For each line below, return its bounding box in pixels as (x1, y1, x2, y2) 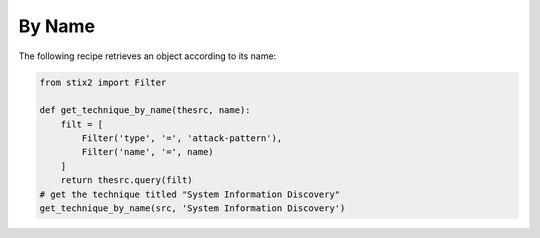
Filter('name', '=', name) (81, 146, 214, 158)
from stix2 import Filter (39, 76, 167, 88)
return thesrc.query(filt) (60, 175, 194, 186)
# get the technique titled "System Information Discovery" (39, 188, 341, 200)
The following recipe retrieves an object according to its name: (18, 50, 277, 62)
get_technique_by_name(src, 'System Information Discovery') (39, 203, 346, 214)
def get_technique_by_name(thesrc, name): (39, 105, 251, 116)
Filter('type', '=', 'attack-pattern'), (81, 133, 283, 144)
